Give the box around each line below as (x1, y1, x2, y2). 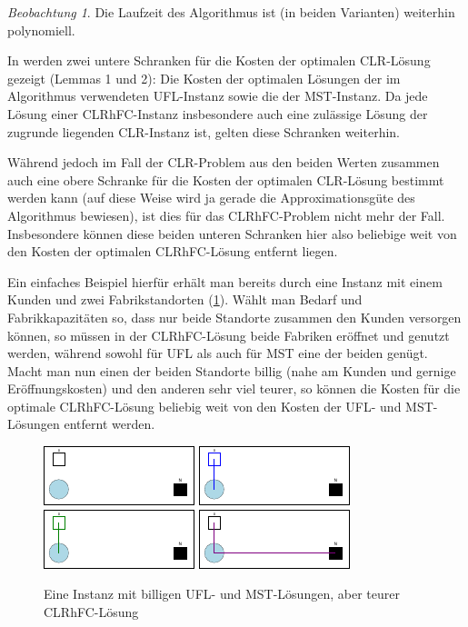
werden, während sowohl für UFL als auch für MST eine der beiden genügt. (7, 343, 428, 363)
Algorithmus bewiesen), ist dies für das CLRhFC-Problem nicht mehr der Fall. (7, 205, 445, 224)
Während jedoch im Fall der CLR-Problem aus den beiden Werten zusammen (7, 153, 440, 172)
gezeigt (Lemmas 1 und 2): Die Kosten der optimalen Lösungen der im (7, 68, 401, 87)
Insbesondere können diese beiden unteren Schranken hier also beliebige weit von (7, 224, 457, 243)
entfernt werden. (64, 414, 155, 433)
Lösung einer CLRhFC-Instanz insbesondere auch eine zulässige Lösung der (7, 104, 428, 123)
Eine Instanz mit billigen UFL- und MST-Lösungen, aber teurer (44, 584, 400, 603)
